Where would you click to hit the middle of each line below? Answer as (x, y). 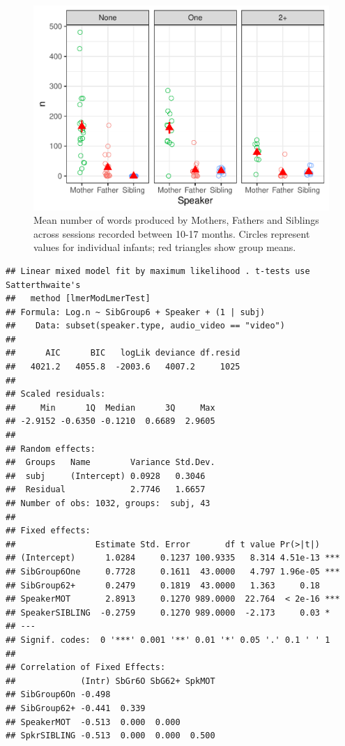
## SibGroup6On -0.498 (58, 695)
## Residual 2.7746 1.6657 (106, 490)
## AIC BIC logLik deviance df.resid (123, 353)
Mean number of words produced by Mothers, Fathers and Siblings (176, 220)
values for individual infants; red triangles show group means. (165, 247)
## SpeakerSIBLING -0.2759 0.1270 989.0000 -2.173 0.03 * (168, 612)
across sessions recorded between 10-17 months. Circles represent (172, 233)
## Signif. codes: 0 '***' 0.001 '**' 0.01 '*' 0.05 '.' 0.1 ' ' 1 (168, 640)
